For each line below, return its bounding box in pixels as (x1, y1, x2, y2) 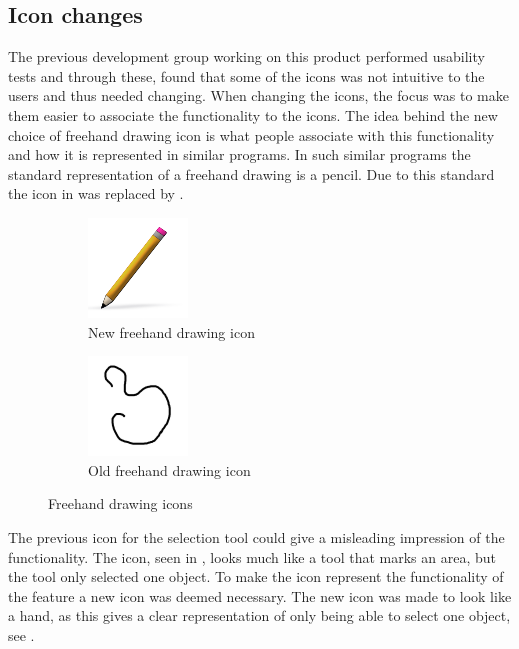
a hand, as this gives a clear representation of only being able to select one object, (8, 605, 511, 626)
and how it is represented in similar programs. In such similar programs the (8, 144, 471, 165)
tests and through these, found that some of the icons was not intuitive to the (8, 65, 485, 86)
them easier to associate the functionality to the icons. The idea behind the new (8, 104, 498, 125)
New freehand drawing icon (88, 321, 255, 342)
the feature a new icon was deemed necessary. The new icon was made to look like (8, 585, 512, 606)
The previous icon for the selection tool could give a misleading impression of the (8, 526, 505, 547)
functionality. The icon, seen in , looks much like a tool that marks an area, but (8, 546, 496, 567)
